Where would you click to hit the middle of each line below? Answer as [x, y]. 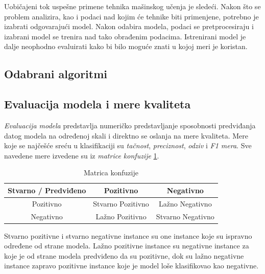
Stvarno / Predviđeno [47, 190]
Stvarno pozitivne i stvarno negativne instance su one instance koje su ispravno [128, 235]
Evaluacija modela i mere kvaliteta [98, 104]
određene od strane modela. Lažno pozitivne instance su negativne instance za [127, 246]
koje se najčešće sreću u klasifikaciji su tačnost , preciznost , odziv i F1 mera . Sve [128, 145]
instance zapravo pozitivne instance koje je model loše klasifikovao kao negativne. [131, 266]
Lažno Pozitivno [121, 216]
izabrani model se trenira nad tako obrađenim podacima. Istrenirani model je [125, 36]
